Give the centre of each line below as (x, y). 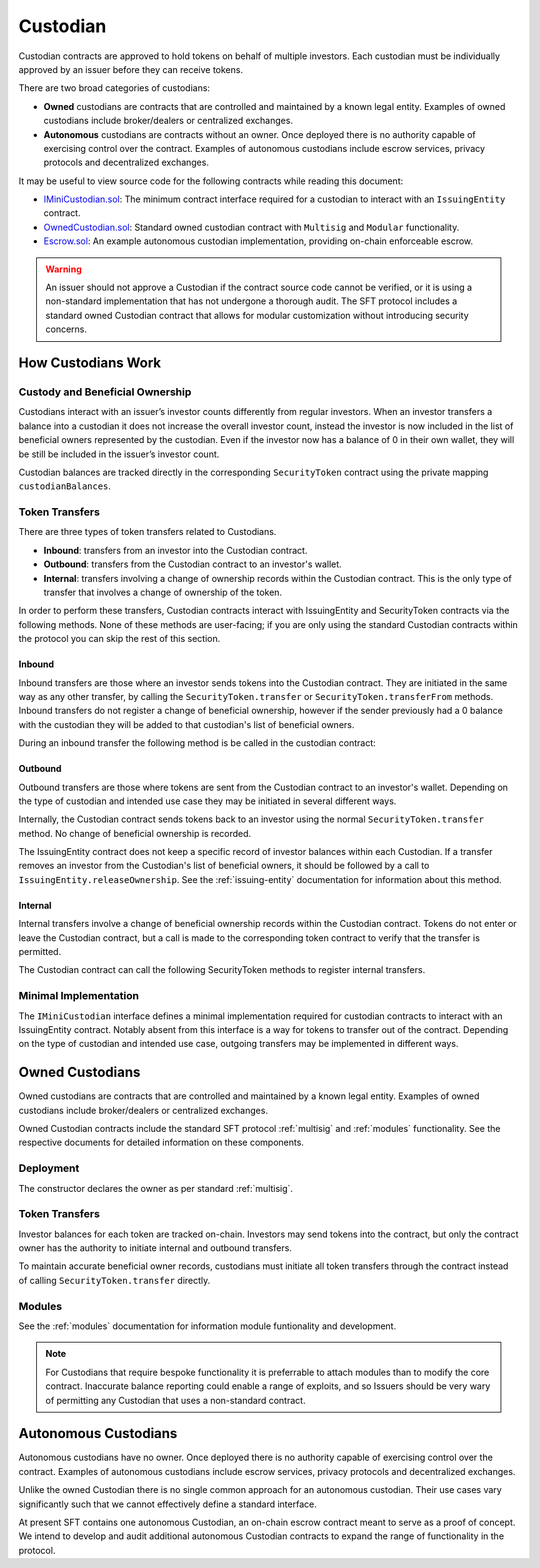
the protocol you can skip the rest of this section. (119, 639)
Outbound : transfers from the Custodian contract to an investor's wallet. (192, 564)
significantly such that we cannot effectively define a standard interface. (167, 1504)
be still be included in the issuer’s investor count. (119, 454)
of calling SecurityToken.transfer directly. (114, 1280)
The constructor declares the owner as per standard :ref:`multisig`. (156, 1188)
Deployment (49, 1168)
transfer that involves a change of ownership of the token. (163, 592)
